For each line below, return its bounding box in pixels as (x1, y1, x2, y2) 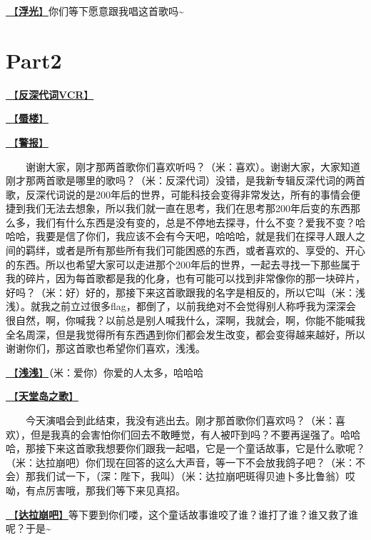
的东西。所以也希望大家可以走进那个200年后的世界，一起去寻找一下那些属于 (6, 256, 360, 271)
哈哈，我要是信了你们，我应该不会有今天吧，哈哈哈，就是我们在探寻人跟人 (6, 229, 355, 244)
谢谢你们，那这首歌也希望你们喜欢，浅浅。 (6, 341, 205, 356)
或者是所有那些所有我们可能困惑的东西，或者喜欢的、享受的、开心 (55, 243, 365, 258)
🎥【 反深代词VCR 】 (6, 86, 94, 101)
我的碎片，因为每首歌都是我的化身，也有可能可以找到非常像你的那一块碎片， (6, 271, 365, 286)
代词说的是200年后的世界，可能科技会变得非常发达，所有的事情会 (45, 186, 350, 201)
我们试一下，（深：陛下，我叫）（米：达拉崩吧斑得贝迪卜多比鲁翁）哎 (35, 469, 355, 484)
